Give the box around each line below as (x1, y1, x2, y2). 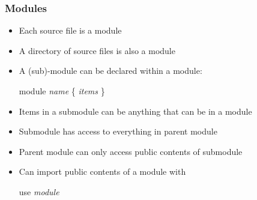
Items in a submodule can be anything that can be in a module (19, 105, 252, 117)
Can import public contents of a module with (19, 165, 186, 178)
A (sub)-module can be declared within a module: (19, 64, 202, 77)
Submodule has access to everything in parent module (19, 125, 217, 138)
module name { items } (19, 85, 105, 97)
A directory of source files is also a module (19, 44, 175, 56)
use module (19, 185, 59, 198)
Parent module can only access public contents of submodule (19, 145, 243, 157)
